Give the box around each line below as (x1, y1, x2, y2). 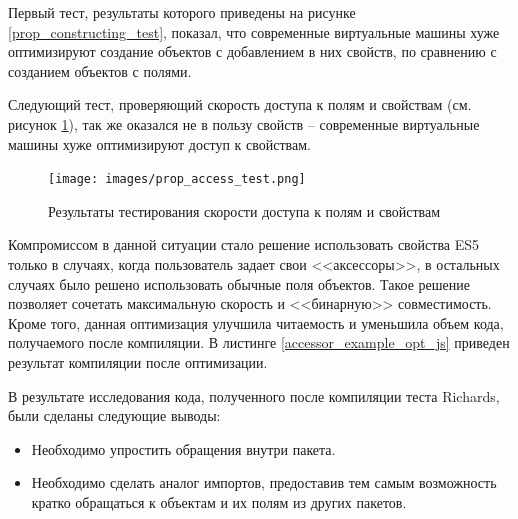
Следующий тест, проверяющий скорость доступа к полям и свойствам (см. (8, 94, 472, 115)
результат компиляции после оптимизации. (8, 351, 268, 372)
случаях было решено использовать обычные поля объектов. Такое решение (8, 273, 471, 294)
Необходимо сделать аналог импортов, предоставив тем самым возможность (31, 472, 497, 493)
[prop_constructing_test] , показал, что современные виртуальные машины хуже (8, 21, 500, 42)
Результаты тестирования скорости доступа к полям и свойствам (48, 200, 441, 221)
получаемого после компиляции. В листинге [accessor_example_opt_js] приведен (8, 332, 510, 353)
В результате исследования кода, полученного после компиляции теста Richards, (8, 385, 500, 406)
